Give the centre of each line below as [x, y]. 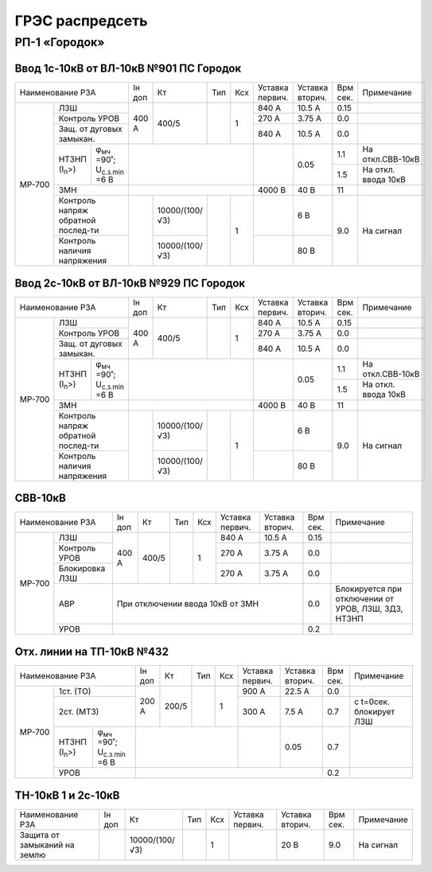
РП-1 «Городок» [60, 42]
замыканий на [47, 845]
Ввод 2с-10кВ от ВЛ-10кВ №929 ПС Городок [130, 283]
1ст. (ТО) [75, 691]
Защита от [39, 835]
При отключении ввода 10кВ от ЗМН [187, 604]
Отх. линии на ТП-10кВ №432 [91, 651]
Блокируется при [368, 589]
